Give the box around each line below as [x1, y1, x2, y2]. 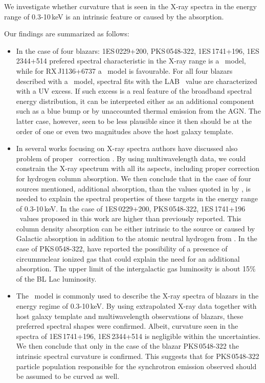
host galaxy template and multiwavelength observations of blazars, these [16, 310, 244, 321]
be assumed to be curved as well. [16, 371, 120, 381]
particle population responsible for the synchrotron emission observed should [16, 360, 257, 371]
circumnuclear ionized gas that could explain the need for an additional [16, 253, 240, 264]
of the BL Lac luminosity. [16, 273, 97, 284]
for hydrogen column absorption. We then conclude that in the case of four [16, 173, 251, 183]
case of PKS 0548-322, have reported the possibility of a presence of [16, 243, 228, 254]
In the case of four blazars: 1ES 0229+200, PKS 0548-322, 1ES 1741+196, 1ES [16, 45, 259, 56]
